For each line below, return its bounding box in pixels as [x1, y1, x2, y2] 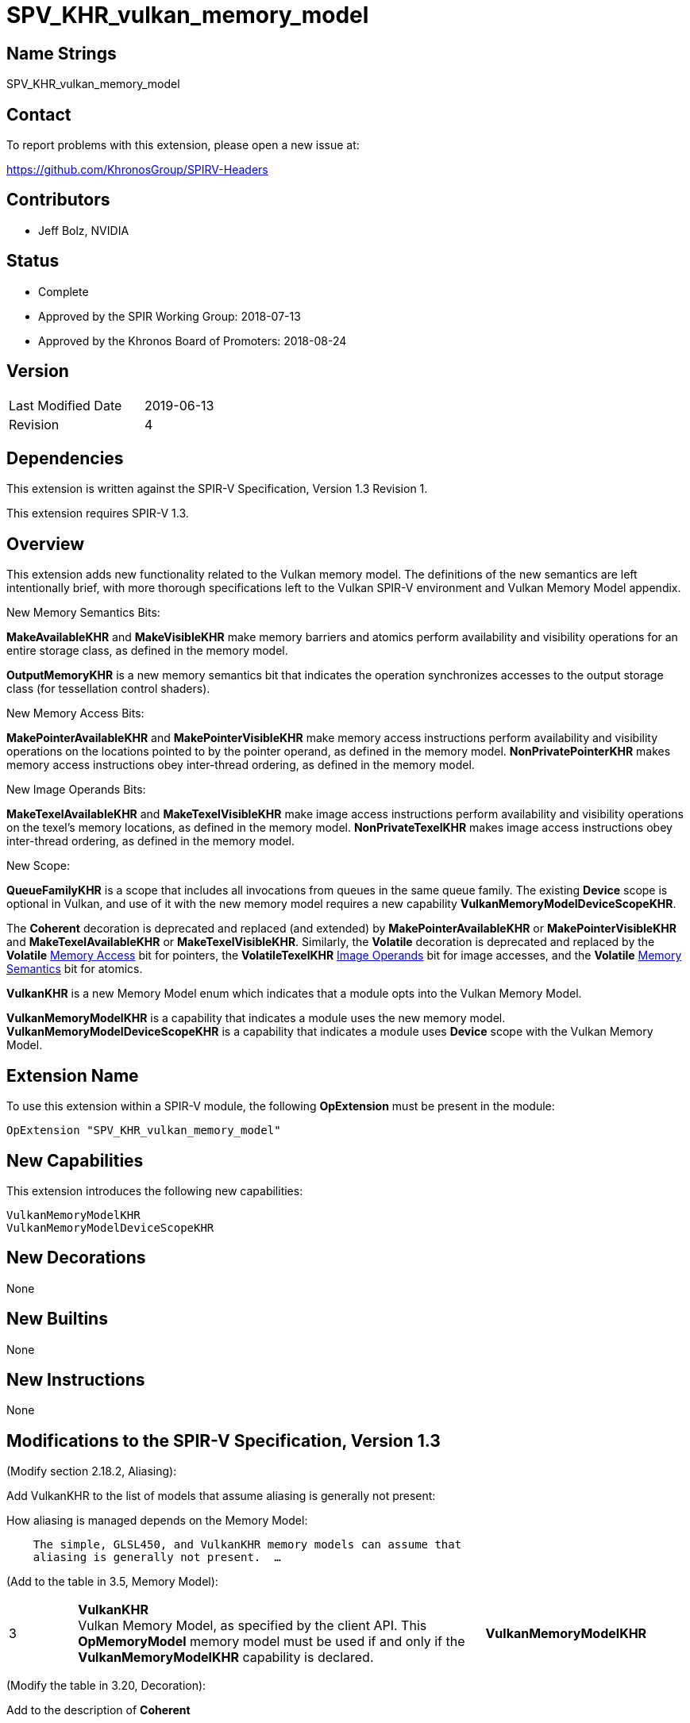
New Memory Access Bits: [6, 706, 145, 721]
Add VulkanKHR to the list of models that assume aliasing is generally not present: [6, 1489, 436, 1503]
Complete [38, 284, 89, 298]
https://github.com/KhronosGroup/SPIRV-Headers [6, 163, 268, 177]
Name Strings [6, 43, 117, 63]
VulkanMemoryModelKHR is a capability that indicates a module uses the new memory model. [6, 1011, 506, 1025]
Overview [6, 533, 85, 554]
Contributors [6, 190, 110, 210]
